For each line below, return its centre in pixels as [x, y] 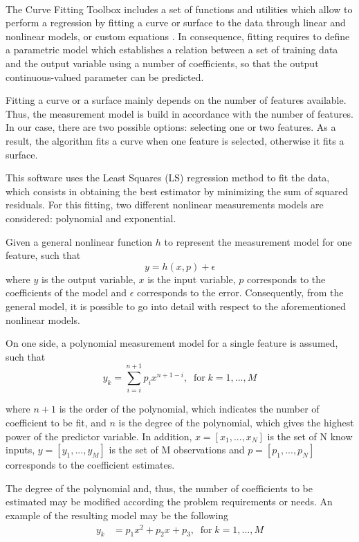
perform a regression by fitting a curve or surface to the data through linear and [176, 22]
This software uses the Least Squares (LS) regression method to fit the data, [168, 178]
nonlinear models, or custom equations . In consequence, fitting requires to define [178, 36]
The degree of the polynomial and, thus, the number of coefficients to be [159, 488]
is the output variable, [89, 279]
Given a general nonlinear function [79, 241]
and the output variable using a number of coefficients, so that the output [162, 63]
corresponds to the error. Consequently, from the [240, 292]
